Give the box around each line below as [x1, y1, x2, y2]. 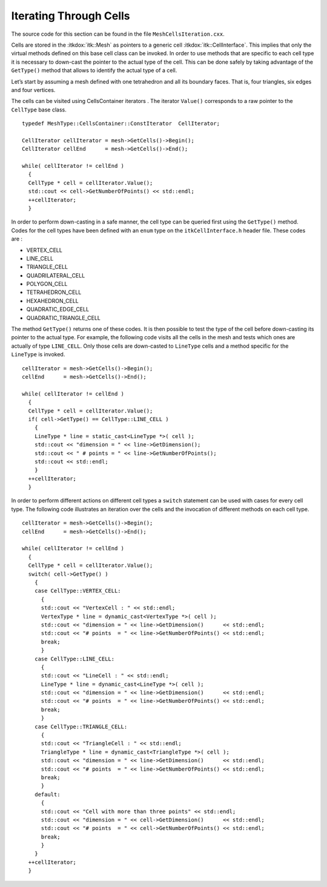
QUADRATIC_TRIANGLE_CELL [26, 314, 101, 321]
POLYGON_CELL [26, 281, 68, 288]
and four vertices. [11, 86, 56, 93]
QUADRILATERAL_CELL [26, 271, 85, 279]
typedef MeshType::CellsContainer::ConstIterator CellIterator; [22, 120, 220, 127]
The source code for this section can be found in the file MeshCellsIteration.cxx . [11, 30, 225, 38]
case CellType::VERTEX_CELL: [34, 588, 121, 594]
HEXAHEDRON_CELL [26, 297, 79, 304]
